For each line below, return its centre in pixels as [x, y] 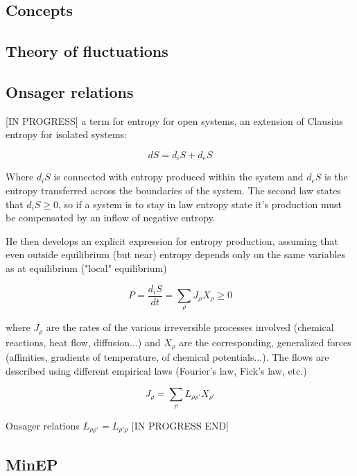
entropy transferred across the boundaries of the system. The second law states [173, 190]
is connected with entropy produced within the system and [178, 177]
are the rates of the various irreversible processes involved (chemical [190, 327]
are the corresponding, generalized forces [265, 342]
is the [336, 177]
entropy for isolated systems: [66, 134]
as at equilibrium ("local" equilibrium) [86, 267]
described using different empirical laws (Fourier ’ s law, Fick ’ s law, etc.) [156, 370]
